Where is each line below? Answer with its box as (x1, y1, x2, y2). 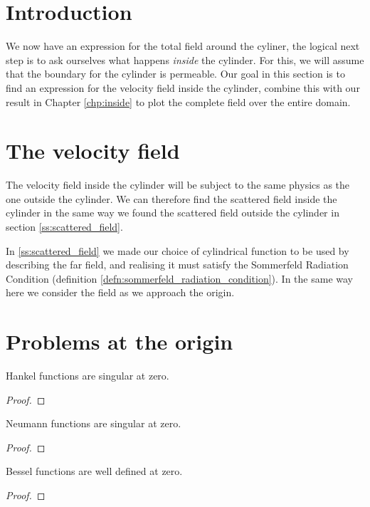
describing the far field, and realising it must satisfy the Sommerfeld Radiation (6, 257, 349, 272)
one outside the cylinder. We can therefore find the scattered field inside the (6, 191, 337, 206)
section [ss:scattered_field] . (6, 219, 123, 234)
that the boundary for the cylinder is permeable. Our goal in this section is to (6, 66, 345, 81)
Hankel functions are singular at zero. (6, 368, 169, 383)
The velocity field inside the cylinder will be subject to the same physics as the (6, 177, 350, 192)
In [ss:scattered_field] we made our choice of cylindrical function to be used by (6, 243, 349, 258)
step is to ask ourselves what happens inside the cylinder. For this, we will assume (6, 52, 364, 67)
